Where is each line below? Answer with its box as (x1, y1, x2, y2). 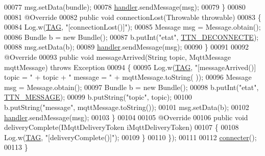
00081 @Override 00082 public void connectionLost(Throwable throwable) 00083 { (4, 11, 261, 22)
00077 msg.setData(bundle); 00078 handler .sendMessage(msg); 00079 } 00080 (4, 2, 246, 12)
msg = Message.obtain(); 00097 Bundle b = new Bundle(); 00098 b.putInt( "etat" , (4, 81, 259, 92)
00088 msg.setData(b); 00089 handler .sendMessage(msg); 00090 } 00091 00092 (4, 41, 249, 52)
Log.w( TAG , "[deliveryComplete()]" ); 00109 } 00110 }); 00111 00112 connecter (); (4, 131, 257, 142)
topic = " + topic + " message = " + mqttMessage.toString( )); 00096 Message (4, 72, 252, 82)
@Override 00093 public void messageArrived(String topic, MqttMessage (4, 51, 231, 62)
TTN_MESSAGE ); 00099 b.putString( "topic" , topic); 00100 (4, 92, 192, 102)
